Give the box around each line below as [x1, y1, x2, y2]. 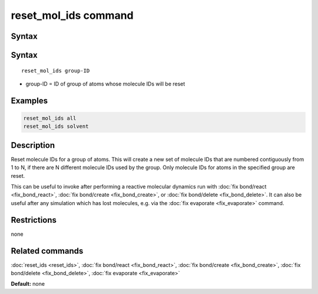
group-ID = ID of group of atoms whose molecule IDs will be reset [25, 80, 185, 87]
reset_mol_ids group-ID [21, 67, 90, 74]
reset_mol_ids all [23, 115, 77, 121]
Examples [11, 95, 48, 105]
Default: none [11, 280, 45, 288]
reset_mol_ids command [11, 9, 134, 22]
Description [11, 140, 55, 150]
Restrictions [11, 215, 57, 225]
